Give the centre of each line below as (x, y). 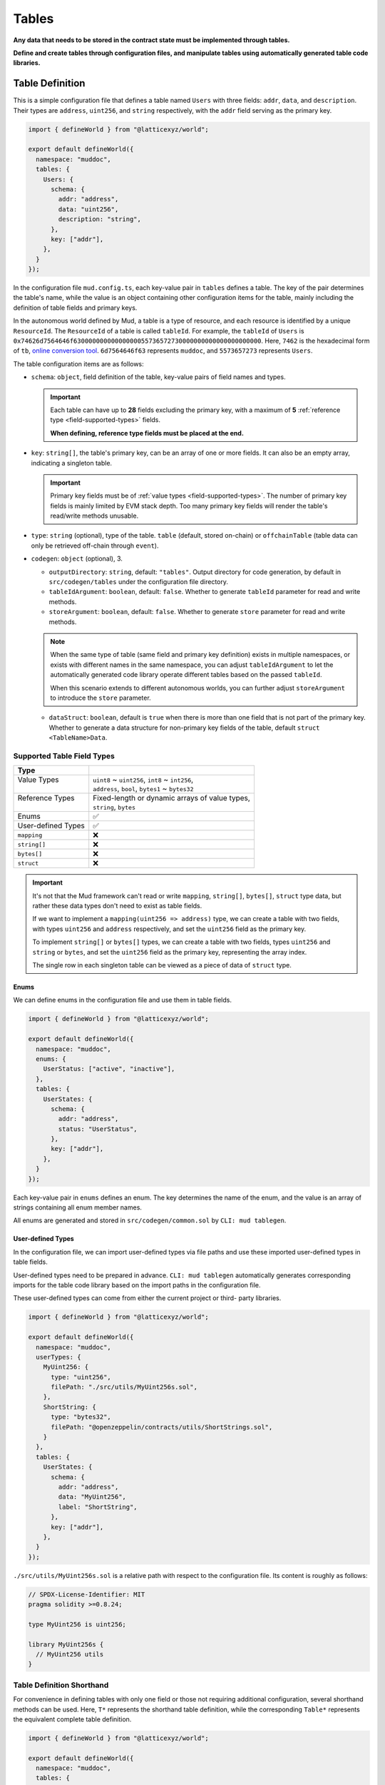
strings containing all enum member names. (78, 1207)
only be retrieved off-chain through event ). (95, 545)
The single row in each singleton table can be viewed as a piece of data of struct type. (162, 965)
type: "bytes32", (81, 1417)
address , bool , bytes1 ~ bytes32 (143, 789)
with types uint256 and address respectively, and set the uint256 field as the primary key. (169, 929)
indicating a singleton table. (72, 463)
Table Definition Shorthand (61, 1685)
